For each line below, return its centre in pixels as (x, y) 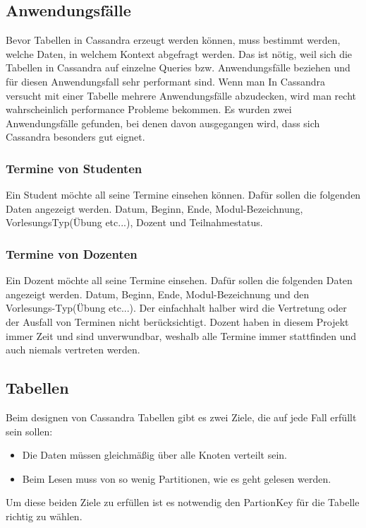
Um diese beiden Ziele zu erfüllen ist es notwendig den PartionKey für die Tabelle (183, 502)
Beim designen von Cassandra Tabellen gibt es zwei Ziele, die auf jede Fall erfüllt (181, 417)
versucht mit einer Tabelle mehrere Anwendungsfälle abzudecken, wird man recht (181, 95)
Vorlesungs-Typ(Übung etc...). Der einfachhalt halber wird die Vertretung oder (176, 308)
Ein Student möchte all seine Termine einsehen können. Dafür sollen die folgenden (183, 195)
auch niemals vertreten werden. (73, 350)
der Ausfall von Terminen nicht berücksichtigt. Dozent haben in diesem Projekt (177, 321)
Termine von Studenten (74, 168)
